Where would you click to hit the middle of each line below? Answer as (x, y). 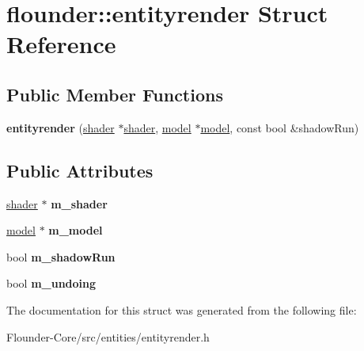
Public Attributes (80, 170)
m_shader (79, 203)
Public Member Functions (115, 94)
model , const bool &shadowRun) (280, 127)
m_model (76, 230)
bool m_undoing (51, 283)
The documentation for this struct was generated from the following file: (182, 309)
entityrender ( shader (61, 127)
